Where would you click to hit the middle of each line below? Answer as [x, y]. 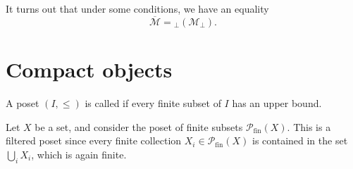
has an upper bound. [277, 102]
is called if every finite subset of [153, 102]
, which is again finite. [79, 154]
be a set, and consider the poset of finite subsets [139, 126]
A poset [23, 102]
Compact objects [89, 69]
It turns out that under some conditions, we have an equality [137, 8]
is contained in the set [300, 140]
